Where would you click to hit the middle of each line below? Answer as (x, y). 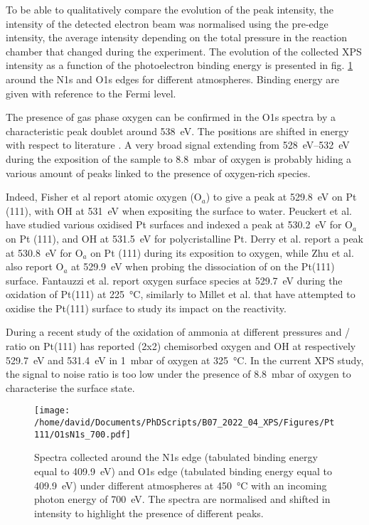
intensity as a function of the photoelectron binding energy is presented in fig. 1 (180, 65)
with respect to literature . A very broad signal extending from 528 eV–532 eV (178, 145)
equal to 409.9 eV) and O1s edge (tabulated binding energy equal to (183, 471)
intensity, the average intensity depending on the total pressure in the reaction (176, 37)
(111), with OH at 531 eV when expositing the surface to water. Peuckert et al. (179, 210)
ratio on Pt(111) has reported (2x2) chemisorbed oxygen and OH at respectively (181, 346)
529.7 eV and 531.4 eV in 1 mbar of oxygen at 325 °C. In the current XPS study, (185, 360)
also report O (35, 266)
